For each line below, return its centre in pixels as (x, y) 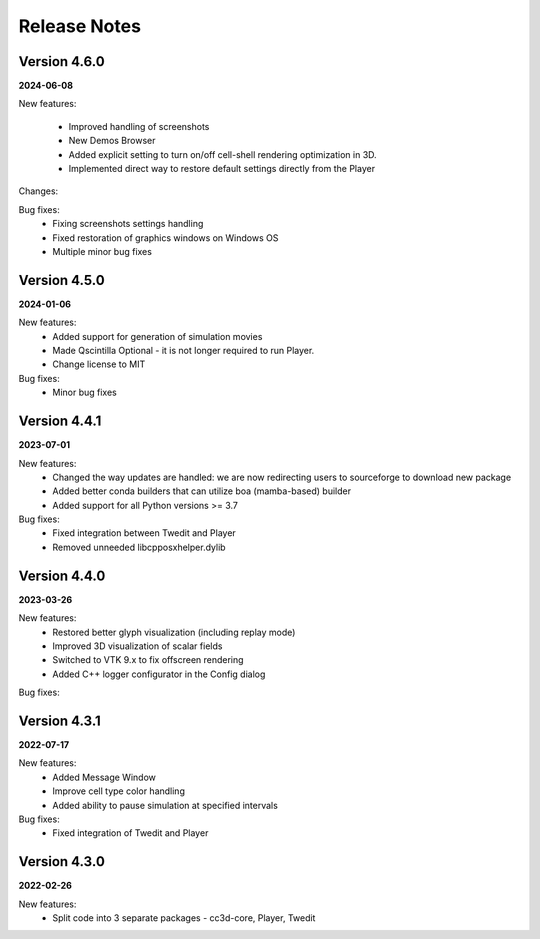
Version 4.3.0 (61, 861)
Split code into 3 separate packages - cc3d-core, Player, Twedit (184, 918)
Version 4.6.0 (61, 61)
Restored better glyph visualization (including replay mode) (174, 632)
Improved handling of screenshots (139, 126)
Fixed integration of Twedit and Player (130, 833)
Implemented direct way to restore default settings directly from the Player (221, 169)
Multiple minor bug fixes (102, 251)
